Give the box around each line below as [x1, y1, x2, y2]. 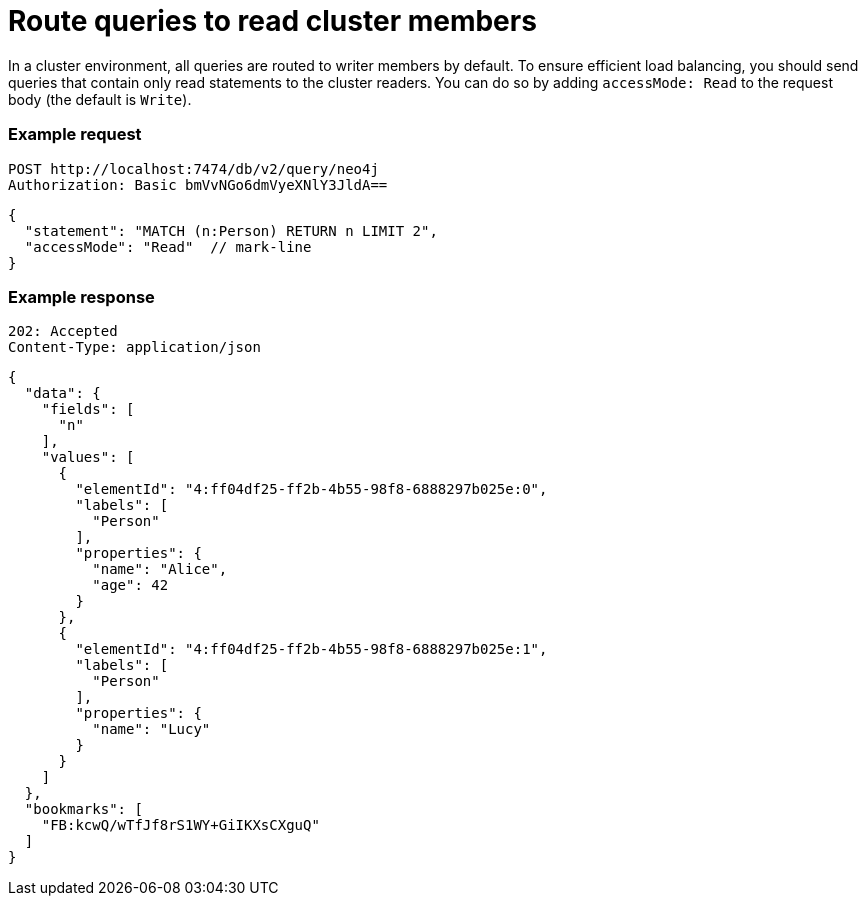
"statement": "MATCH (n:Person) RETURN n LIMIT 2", [24, 222, 438, 239]
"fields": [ [41, 401, 135, 418]
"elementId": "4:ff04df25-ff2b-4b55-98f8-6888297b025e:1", [75, 641, 548, 658]
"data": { [24, 385, 101, 402]
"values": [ [41, 449, 135, 466]
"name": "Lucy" [92, 721, 211, 738]
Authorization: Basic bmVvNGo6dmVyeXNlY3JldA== [8, 176, 388, 193]
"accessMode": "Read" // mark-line [24, 238, 312, 255]
